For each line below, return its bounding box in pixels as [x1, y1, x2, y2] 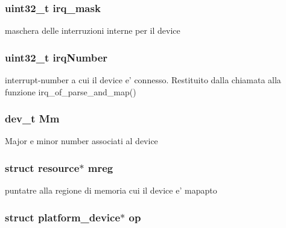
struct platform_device [5, 209, 121, 224]
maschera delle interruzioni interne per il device [5, 24, 180, 37]
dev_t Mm [5, 111, 60, 126]
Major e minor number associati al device [5, 135, 158, 147]
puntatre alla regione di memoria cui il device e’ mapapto [5, 184, 217, 197]
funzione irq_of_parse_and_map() [5, 85, 136, 98]
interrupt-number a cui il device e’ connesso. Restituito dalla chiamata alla [5, 74, 281, 86]
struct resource [5, 160, 80, 175]
